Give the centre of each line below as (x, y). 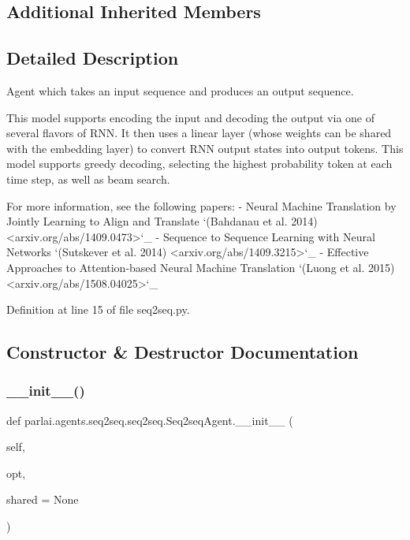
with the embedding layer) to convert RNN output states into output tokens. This (205, 148)
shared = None (43, 499)
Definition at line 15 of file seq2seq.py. (98, 309)
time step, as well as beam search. (88, 179)
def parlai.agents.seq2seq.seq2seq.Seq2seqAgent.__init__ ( (150, 420)
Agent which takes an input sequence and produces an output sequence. (180, 90)
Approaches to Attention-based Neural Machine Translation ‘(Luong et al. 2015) (201, 267)
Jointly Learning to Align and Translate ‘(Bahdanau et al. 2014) (162, 221)
